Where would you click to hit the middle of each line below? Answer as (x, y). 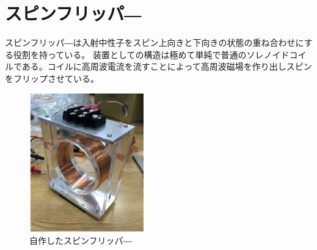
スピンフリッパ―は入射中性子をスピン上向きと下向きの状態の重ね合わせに (155, 42)
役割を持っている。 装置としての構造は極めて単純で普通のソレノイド (151, 54)
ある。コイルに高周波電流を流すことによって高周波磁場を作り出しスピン (167, 66)
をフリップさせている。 (52, 78)
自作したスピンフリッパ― (81, 240)
